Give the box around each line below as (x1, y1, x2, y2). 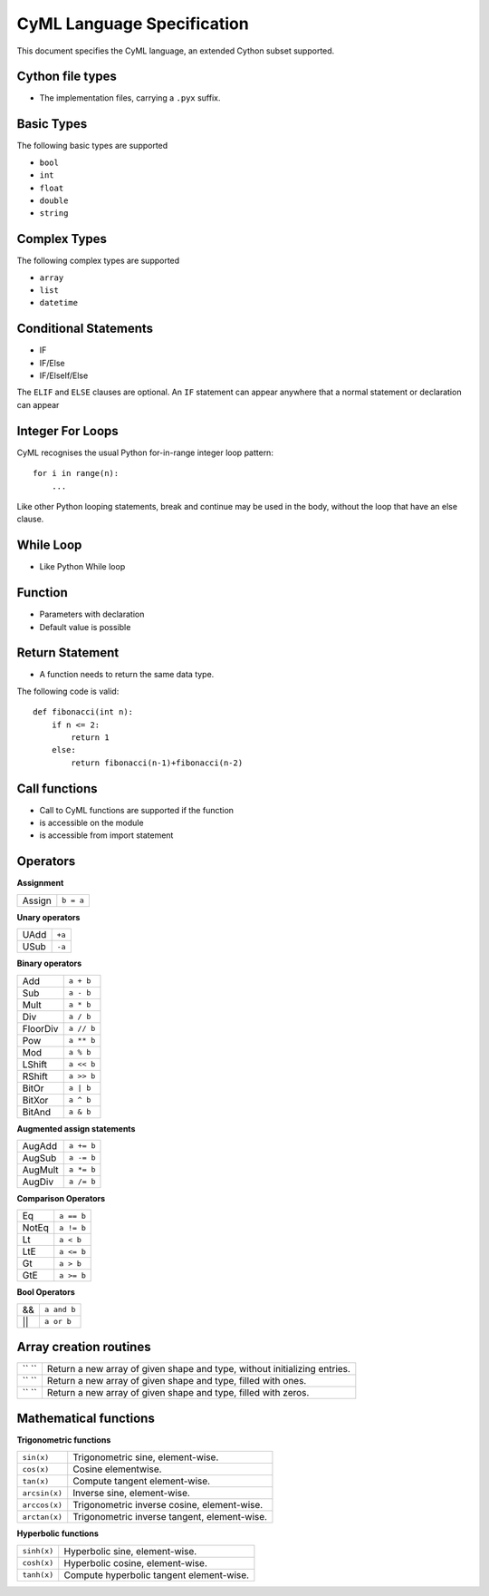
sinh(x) (22, 1546, 54, 1556)
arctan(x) (22, 1512, 63, 1522)
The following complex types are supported (16, 255, 180, 267)
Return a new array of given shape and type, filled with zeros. (46, 1387, 310, 1399)
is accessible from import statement (39, 830, 174, 841)
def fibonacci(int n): (33, 707, 134, 717)
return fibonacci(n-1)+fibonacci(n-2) (71, 757, 244, 768)
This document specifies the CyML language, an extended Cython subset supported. (16, 45, 335, 56)
